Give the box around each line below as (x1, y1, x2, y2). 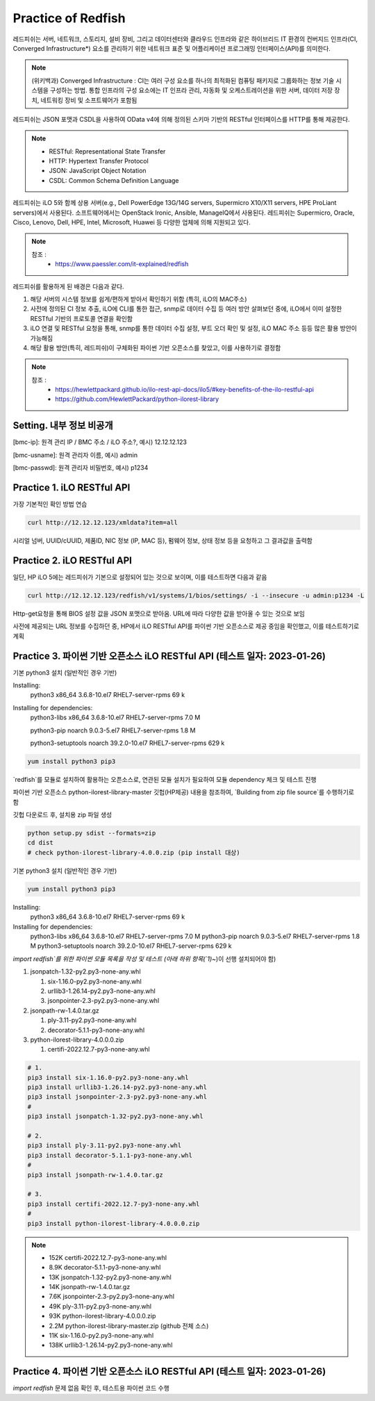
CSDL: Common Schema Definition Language (49, 176, 180, 184)
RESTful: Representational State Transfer (49, 147, 166, 156)
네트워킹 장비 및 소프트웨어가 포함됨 (40, 96, 137, 104)
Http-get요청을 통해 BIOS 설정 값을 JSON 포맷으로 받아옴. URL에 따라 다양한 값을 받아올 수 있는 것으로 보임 (12, 609, 306, 618)
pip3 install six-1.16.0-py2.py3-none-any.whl (27, 1074, 189, 1081)
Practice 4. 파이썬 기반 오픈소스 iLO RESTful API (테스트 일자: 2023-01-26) (12, 1366, 326, 1377)
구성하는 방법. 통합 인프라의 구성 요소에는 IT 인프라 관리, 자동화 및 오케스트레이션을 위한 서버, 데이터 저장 (49, 86, 333, 95)
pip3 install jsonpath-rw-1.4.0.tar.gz (27, 1171, 163, 1179)
